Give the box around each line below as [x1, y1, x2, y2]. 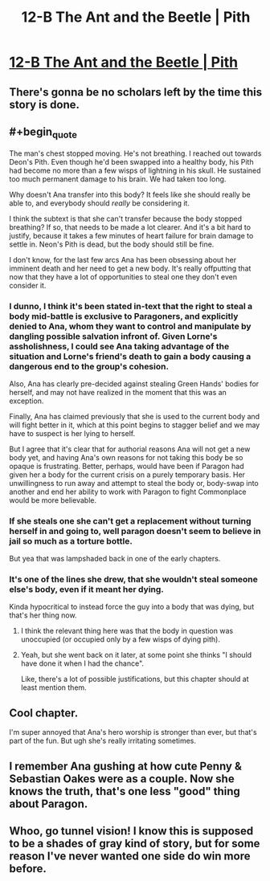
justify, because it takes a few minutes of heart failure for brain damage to [9, 230, 254, 240]
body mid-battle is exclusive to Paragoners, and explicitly [9, 310, 239, 321]
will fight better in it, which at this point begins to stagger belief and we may [9, 420, 260, 430]
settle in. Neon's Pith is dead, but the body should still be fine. [9, 239, 215, 249]
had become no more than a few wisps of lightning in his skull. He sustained [9, 165, 261, 175]
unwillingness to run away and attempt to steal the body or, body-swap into [9, 478, 260, 487]
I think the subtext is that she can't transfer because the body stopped [9, 214, 242, 223]
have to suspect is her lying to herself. [9, 428, 136, 438]
